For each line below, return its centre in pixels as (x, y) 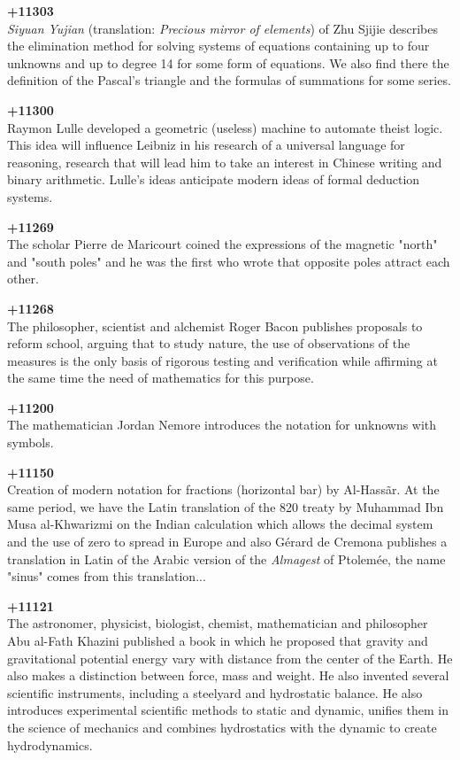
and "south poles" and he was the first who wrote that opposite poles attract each (229, 261)
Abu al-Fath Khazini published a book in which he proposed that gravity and (218, 640)
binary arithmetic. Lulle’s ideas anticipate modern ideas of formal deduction (214, 179)
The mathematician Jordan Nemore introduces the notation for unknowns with (222, 425)
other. (23, 279)
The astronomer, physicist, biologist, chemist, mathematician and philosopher (218, 623)
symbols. (31, 442)
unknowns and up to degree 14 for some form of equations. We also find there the (228, 62)
